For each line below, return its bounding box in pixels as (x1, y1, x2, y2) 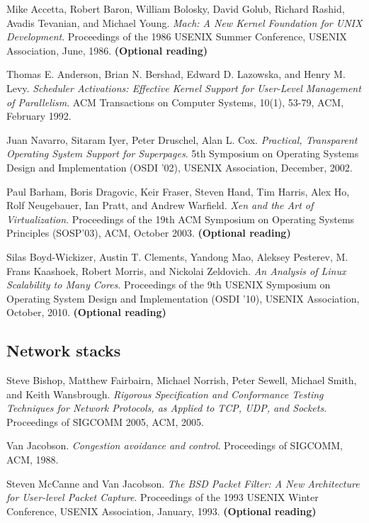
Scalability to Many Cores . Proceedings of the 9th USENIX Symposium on (6, 277, 331, 292)
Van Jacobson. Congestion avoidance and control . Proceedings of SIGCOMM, (6, 438, 344, 453)
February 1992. (6, 108, 72, 123)
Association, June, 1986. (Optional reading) (6, 43, 208, 57)
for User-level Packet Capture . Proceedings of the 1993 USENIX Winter (6, 490, 319, 505)
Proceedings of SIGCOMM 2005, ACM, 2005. (6, 414, 204, 429)
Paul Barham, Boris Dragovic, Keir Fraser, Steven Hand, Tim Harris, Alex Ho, (6, 184, 350, 198)
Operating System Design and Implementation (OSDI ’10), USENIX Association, (6, 291, 360, 305)
